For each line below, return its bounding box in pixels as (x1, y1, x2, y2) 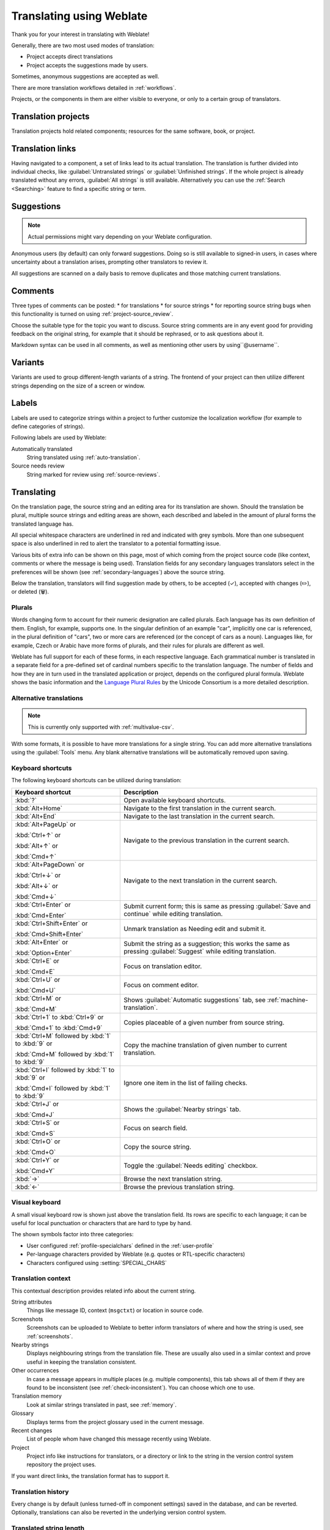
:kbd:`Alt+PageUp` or (15, 820, 76, 829)
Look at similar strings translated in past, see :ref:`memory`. (26, 1401, 177, 1408)
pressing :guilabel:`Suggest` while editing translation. (123, 947, 276, 955)
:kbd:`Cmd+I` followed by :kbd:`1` (15, 1084, 111, 1092)
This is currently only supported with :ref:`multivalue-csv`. (28, 723, 174, 731)
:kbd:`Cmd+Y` (15, 1166, 55, 1175)
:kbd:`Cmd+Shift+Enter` (15, 930, 84, 938)
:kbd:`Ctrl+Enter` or (15, 900, 71, 909)
